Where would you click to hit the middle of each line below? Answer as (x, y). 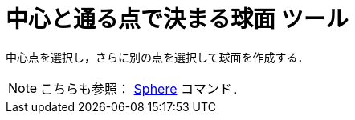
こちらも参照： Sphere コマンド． (143, 88)
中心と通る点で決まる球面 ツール (177, 19)
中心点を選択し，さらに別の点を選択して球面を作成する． (157, 57)
